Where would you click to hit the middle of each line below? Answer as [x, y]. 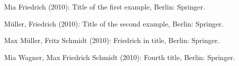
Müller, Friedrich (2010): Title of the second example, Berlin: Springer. [114, 23]
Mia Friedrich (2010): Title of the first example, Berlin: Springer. [105, 6]
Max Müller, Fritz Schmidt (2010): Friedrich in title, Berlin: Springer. [112, 40]
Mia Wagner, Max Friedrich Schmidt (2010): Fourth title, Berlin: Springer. [120, 57]
